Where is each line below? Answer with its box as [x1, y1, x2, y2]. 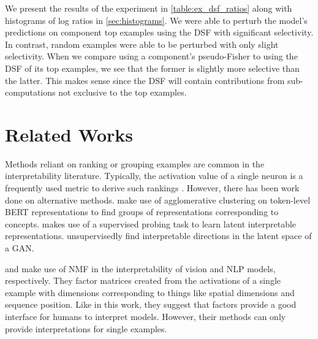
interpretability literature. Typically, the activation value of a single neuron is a [5, 169, 303, 182]
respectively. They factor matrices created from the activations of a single [5, 274, 281, 287]
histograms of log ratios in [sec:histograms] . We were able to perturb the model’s [5, 13, 308, 26]
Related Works [5, 121, 134, 147]
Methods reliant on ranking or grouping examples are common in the [5, 157, 265, 170]
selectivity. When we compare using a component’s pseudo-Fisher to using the [5, 50, 298, 63]
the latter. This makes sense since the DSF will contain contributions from [5, 74, 285, 86]
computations [5, 86, 56, 99]
